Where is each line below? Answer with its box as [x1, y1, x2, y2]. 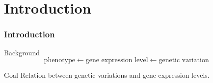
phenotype [44, 57, 76, 64]
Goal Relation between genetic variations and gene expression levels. [4, 70, 210, 80]
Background [4, 47, 40, 57]
